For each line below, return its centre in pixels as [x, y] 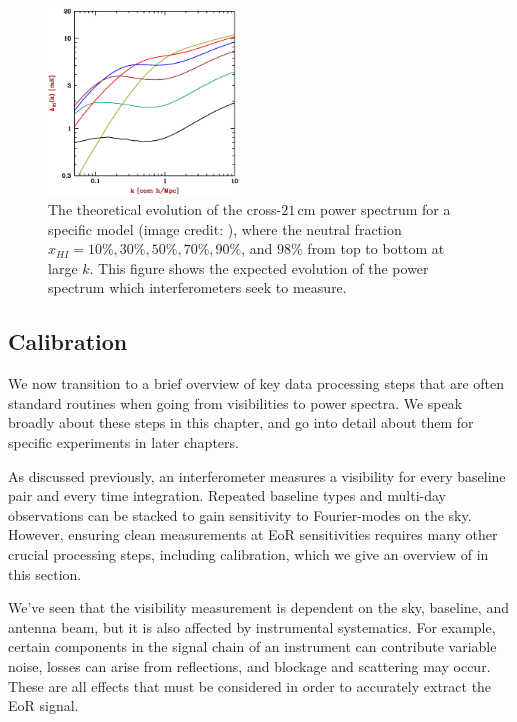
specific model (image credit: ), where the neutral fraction [225, 228]
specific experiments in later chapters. [123, 441]
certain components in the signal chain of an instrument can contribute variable [252, 646]
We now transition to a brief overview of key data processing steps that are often [256, 383]
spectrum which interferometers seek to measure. [197, 287]
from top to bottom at [376, 248]
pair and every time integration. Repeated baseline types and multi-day [227, 495]
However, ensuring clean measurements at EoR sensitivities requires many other [253, 534]
